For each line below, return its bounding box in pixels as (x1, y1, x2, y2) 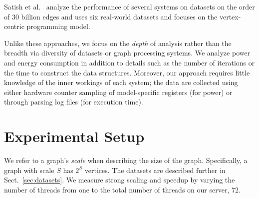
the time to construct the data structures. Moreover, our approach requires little (4, 67, 250, 77)
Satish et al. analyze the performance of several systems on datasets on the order (4, 1, 255, 11)
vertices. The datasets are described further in (84, 164, 226, 175)
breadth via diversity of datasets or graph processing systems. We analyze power (4, 47, 251, 58)
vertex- (219, 11, 241, 21)
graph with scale (4, 164, 54, 175)
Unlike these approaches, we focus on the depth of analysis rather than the (4, 37, 232, 48)
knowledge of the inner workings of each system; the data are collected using (4, 77, 238, 87)
